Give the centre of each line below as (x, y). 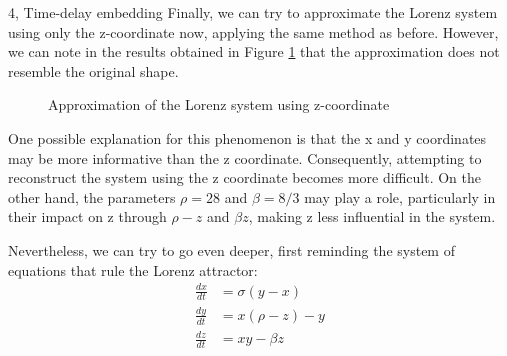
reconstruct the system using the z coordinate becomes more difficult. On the (244, 177)
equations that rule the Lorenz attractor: (133, 269)
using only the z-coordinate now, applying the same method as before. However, (253, 31)
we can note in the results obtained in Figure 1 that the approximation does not (254, 51)
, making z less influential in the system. (372, 216)
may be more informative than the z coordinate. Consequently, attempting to (245, 157)
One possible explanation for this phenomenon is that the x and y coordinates (247, 137)
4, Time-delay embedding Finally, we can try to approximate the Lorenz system (253, 12)
